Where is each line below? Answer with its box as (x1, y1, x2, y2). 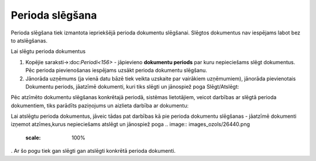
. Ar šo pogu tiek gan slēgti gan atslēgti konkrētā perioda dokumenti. (11, 148, 176, 155)
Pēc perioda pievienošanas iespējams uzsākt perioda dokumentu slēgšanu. (25, 67, 207, 74)
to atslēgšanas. (11, 37, 48, 44)
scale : (25, 134, 41, 141)
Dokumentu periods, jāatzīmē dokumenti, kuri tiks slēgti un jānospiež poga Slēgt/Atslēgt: (25, 83, 239, 90)
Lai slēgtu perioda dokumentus (11, 48, 86, 55)
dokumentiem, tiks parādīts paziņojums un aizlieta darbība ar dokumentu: (11, 102, 189, 109)
